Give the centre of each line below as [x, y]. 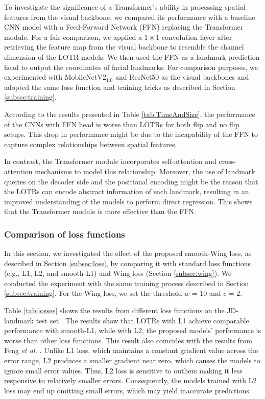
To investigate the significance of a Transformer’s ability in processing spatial [125, 7]
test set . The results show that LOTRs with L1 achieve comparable [142, 320]
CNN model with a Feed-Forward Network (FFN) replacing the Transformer [124, 27]
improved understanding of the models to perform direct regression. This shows [128, 201]
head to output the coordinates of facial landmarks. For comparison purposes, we [131, 67]
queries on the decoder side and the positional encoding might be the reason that [131, 181]
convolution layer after [197, 37]
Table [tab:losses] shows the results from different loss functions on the [114, 310]
